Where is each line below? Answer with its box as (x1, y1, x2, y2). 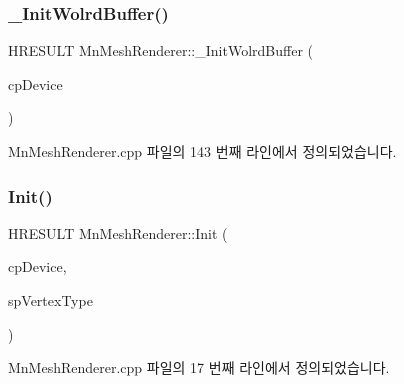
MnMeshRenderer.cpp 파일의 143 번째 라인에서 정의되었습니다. (8, 141, 397, 161)
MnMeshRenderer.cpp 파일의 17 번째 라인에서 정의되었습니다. (8, 357, 390, 378)
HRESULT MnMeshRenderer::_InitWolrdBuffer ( (8, 40, 313, 61)
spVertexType (8, 290, 93, 310)
